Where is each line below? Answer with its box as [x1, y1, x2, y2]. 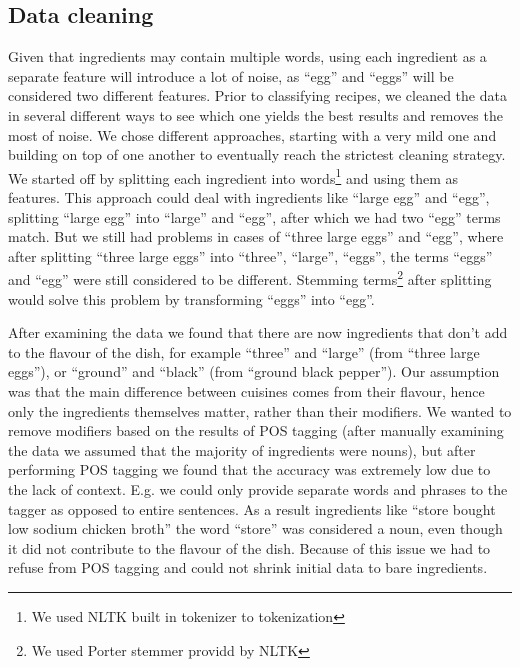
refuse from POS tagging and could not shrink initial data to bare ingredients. [8, 557, 488, 578]
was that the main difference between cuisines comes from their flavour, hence [8, 381, 485, 402]
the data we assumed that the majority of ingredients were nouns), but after [8, 439, 476, 460]
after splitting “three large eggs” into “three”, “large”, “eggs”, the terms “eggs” [8, 245, 493, 266]
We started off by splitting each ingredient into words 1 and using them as [8, 164, 459, 188]
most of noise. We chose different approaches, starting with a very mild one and [8, 124, 497, 145]
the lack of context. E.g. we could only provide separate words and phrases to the [8, 478, 508, 499]
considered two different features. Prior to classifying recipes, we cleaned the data [8, 85, 507, 106]
